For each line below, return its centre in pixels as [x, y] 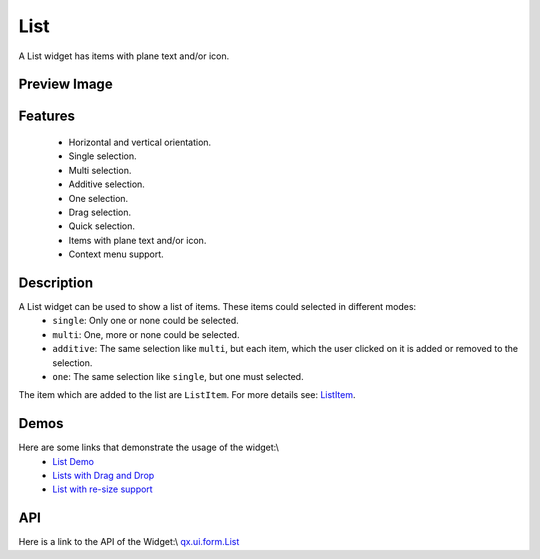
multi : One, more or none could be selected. [146, 334]
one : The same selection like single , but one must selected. [178, 376]
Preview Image [66, 84]
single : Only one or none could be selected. [145, 321]
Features [46, 116]
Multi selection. [100, 170]
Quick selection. [101, 226]
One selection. [98, 198]
